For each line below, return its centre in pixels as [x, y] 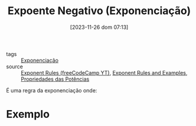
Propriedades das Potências [55, 79]
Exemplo [28, 115]
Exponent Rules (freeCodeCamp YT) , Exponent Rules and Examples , [104, 72]
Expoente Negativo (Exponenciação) [99, 11]
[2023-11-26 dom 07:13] [99, 27]
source [15, 67]
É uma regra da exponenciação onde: [52, 90]
